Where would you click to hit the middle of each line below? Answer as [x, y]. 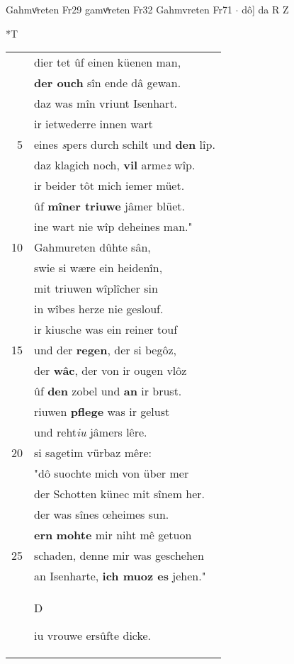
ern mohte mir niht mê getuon [113, 535]
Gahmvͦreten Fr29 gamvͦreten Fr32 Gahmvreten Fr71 [119, 9]
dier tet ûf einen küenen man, [108, 62]
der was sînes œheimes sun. [102, 514]
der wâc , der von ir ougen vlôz [111, 371]
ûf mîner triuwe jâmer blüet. [109, 206]
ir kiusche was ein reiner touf [106, 330]
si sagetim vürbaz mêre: [93, 453]
